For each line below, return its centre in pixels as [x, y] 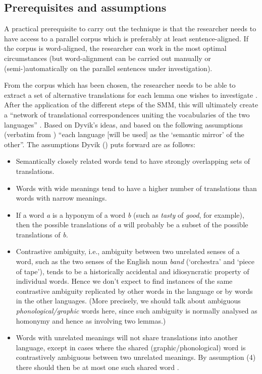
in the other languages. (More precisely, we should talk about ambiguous [128, 301]
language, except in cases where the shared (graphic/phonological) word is [131, 347]
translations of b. [42, 234]
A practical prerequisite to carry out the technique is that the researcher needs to [130, 28]
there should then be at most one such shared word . [97, 367]
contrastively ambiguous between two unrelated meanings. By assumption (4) [136, 357]
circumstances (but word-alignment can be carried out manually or [108, 58]
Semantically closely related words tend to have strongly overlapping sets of [133, 161]
